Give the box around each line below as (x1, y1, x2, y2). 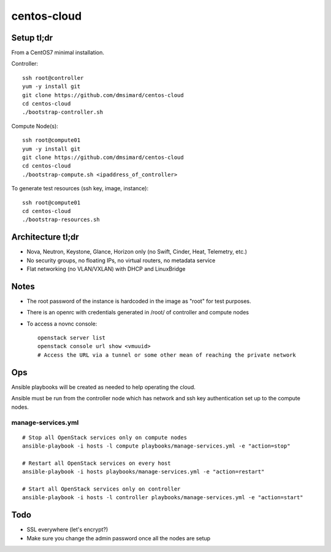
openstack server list (37, 335, 106, 341)
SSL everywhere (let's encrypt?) (26, 526, 108, 534)
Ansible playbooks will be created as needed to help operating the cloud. (11, 383, 196, 391)
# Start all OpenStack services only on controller (22, 485, 181, 492)
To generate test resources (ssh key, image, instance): (11, 185, 149, 192)
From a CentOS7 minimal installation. (11, 49, 104, 56)
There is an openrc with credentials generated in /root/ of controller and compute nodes (26, 309, 249, 316)
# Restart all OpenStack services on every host (22, 459, 171, 467)
